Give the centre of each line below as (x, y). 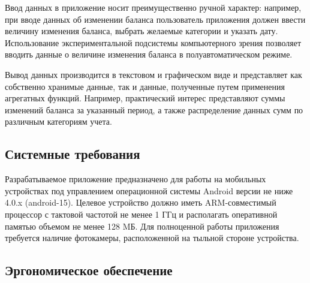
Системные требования (73, 154)
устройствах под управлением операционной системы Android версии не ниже (149, 190)
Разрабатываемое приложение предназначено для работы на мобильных (136, 179)
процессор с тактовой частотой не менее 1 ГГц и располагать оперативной (141, 214)
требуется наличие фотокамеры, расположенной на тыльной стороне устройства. (152, 238)
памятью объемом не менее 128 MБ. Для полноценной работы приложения (142, 226)
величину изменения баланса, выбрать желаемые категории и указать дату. (142, 31)
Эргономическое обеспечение (89, 270)
